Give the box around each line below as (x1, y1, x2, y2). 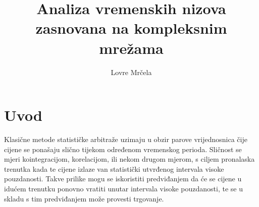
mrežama (99, 37, 164, 58)
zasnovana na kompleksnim (35, 18, 227, 38)
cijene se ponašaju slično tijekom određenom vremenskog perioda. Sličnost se (4, 144, 242, 154)
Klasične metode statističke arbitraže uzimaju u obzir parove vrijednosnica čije (4, 134, 247, 145)
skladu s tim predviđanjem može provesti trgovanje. (4, 193, 164, 203)
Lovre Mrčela (111, 66, 152, 77)
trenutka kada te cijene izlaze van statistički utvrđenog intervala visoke (4, 163, 224, 174)
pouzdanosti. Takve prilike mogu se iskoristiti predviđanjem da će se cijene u (4, 173, 242, 184)
